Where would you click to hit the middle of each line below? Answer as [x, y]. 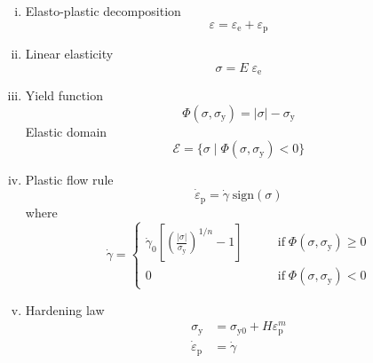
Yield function [64, 95]
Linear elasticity [69, 54]
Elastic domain [66, 131]
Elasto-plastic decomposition [103, 11]
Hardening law [65, 309]
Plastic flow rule [69, 180]
